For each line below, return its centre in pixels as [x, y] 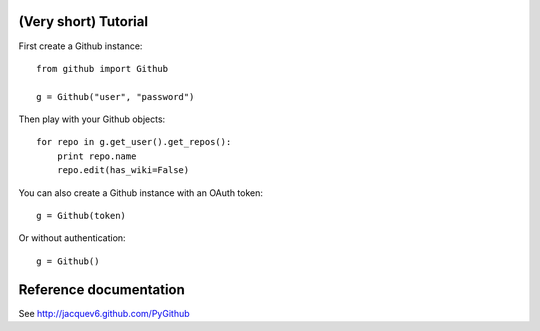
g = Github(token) [81, 216]
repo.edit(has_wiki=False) [123, 170]
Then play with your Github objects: [92, 119]
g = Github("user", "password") [115, 96]
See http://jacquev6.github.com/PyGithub [104, 313]
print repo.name [96, 156]
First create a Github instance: [80, 46]
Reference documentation [101, 289]
